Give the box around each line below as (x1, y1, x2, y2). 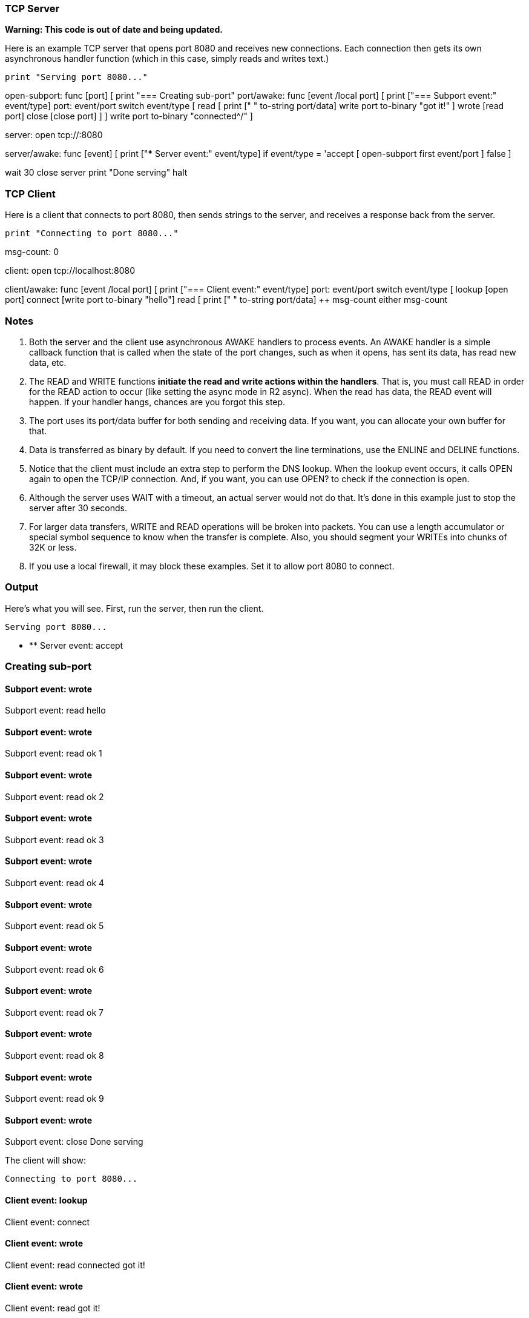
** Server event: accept (29, 640, 123, 651)
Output (5, 581, 39, 594)
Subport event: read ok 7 (5, 1007, 103, 1018)
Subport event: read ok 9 (5, 1093, 104, 1104)
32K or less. (29, 541, 77, 552)
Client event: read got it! (5, 1303, 100, 1314)
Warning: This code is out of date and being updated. (5, 24, 223, 35)
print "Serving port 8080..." (5, 72, 148, 82)
